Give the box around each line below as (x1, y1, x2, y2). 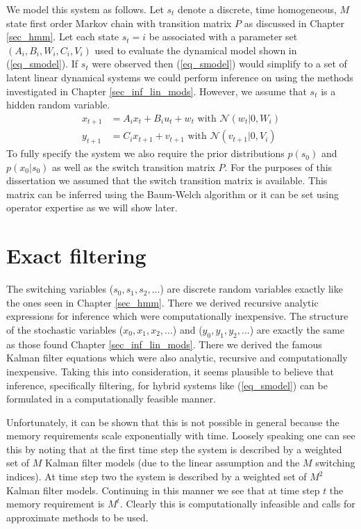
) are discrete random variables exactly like (160, 282, 343, 296)
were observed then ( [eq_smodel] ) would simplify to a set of (92, 56, 347, 71)
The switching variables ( (6, 282, 114, 296)
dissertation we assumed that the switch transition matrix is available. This (6, 173, 328, 188)
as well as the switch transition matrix (52, 159, 215, 174)
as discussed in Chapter (244, 15, 344, 30)
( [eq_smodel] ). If (6, 56, 78, 71)
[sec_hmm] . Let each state (6, 29, 119, 44)
